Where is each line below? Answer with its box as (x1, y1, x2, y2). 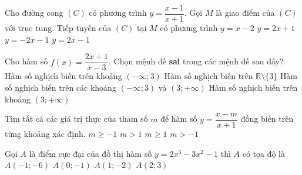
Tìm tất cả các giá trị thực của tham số (5, 112, 148, 125)
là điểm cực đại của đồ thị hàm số (29, 147, 152, 159)
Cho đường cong (5, 6, 63, 19)
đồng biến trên (240, 112, 294, 125)
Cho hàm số (5, 55, 48, 67)
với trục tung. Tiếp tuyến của (5, 22, 112, 34)
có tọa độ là (242, 147, 286, 159)
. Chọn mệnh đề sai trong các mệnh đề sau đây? (109, 55, 284, 67)
